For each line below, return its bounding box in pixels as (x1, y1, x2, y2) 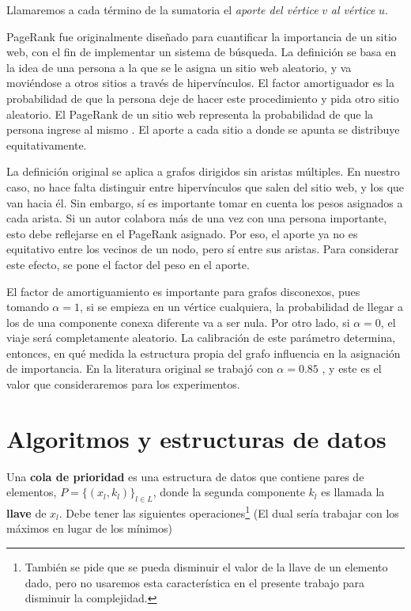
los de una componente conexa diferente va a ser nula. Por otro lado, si (6, 313, 350, 330)
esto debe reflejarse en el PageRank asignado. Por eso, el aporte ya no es (6, 225, 358, 241)
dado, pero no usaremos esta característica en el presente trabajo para (25, 574, 364, 590)
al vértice (330, 2, 375, 17)
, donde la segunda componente (153, 484, 305, 500)
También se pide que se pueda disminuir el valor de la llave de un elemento (25, 559, 388, 575)
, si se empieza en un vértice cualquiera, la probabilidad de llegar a (79, 298, 403, 315)
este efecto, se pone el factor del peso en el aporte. (6, 256, 250, 272)
